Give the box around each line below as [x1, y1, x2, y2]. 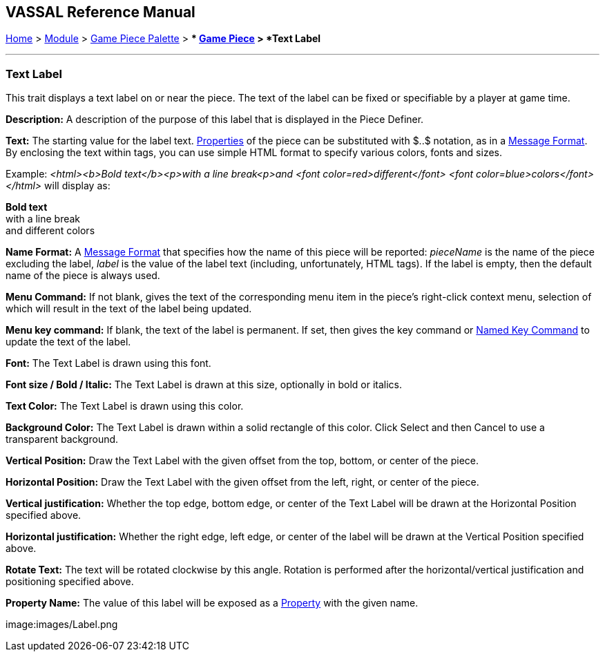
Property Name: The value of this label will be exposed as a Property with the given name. [6, 597, 419, 609]
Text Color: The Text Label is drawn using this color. [6, 400, 244, 412]
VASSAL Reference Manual [6, 3, 195, 21]
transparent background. [6, 433, 119, 446]
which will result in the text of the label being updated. [6, 303, 252, 315]
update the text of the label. [6, 336, 131, 348]
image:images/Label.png [6, 618, 118, 631]
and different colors [6, 225, 95, 237]
